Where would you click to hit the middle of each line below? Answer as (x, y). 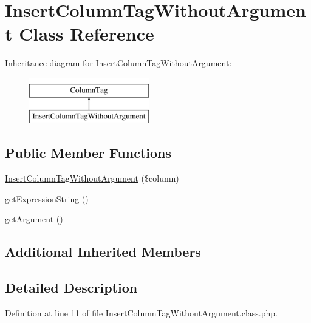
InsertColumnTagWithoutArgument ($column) (92, 178)
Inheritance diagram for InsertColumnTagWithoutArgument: (118, 63)
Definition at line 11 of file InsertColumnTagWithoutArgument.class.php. (141, 313)
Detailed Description (71, 287)
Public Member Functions (88, 153)
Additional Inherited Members (103, 252)
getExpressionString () (47, 198)
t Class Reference (80, 34)
